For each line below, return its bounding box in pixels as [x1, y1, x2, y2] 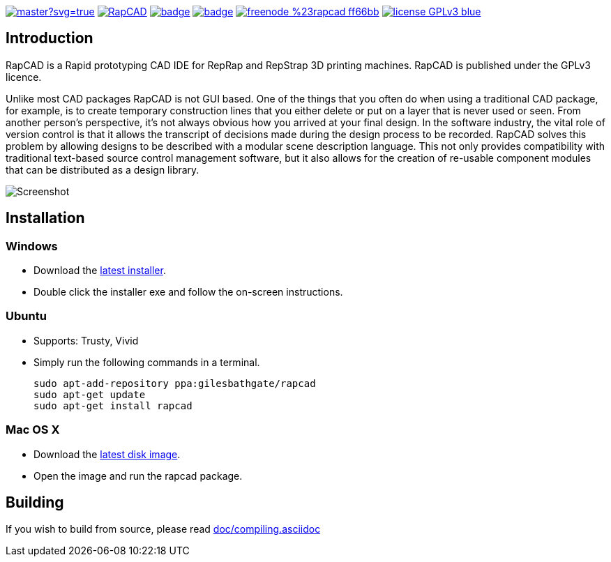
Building [6, 493, 64, 511]
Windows [6, 238, 58, 253]
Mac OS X [6, 423, 60, 437]
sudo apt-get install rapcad [33, 400, 193, 411]
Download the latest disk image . [33, 448, 181, 460]
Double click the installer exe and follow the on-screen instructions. [33, 286, 343, 298]
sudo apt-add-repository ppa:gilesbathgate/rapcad [33, 377, 316, 389]
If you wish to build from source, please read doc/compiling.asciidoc [6, 523, 321, 536]
